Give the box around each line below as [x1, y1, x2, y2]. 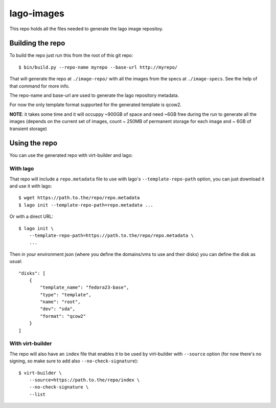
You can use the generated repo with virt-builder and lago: [9, 152, 133, 158]
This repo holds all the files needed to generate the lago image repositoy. [9, 26, 164, 32]
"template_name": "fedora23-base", [40, 284, 129, 291]
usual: [9, 258, 22, 264]
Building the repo [9, 39, 65, 48]
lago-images [9, 8, 65, 19]
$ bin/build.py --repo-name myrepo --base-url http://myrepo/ [18, 64, 178, 70]
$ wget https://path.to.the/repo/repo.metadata [18, 195, 140, 201]
